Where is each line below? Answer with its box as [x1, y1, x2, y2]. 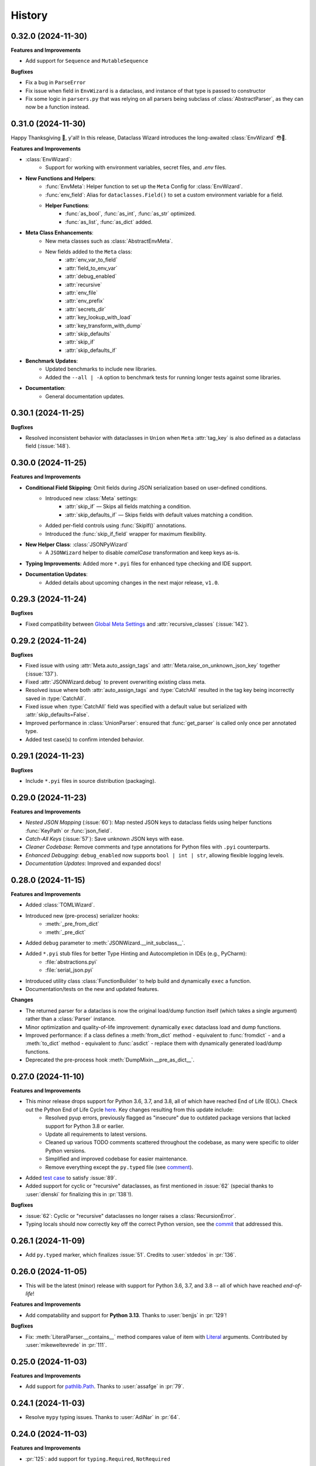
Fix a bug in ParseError [25, 79, 86, 86]
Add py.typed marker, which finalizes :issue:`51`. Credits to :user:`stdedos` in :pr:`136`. [25, 1251, 236, 1258]
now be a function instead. [25, 103, 90, 111]
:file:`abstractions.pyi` [45, 958, 98, 965]
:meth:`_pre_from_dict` [45, 921, 99, 928]
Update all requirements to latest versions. [45, 1131, 147, 1138]
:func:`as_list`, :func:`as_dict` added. [65, 218, 153, 225]
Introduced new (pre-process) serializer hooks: [25, 912, 140, 919]
